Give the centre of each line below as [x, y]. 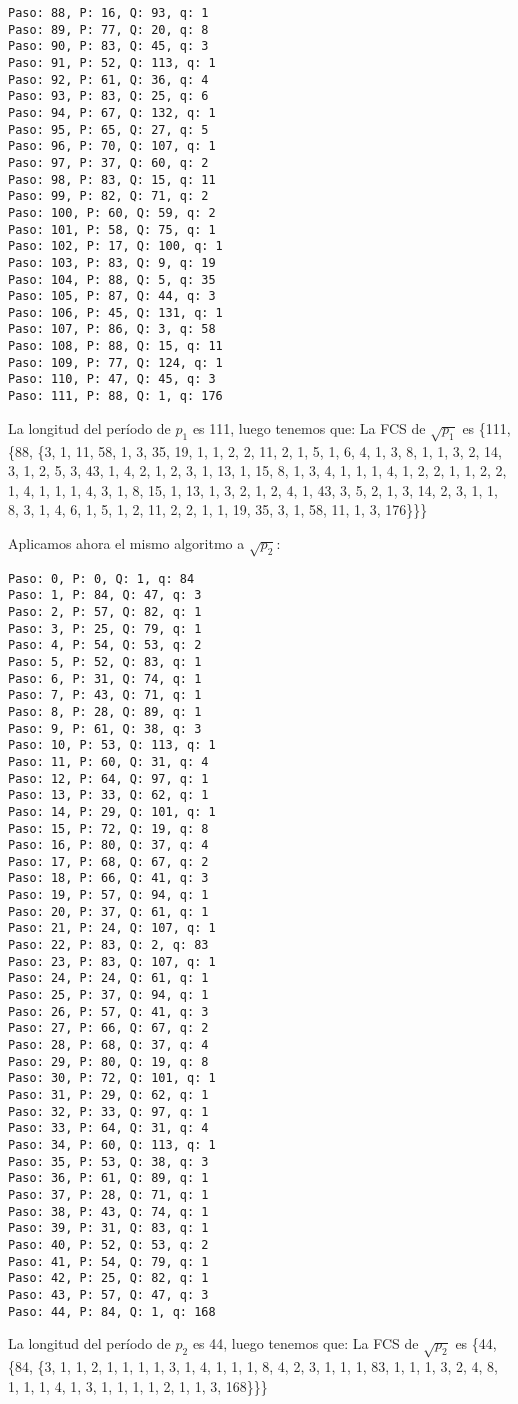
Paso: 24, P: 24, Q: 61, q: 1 [108, 978]
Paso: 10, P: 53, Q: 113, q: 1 [112, 745]
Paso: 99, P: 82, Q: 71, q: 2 [108, 196]
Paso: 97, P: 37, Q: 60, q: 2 [108, 162]
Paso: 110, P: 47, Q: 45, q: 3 [112, 379]
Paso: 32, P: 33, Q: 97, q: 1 [108, 1111]
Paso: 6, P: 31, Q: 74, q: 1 [105, 678]
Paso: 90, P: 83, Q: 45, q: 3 [108, 46]
